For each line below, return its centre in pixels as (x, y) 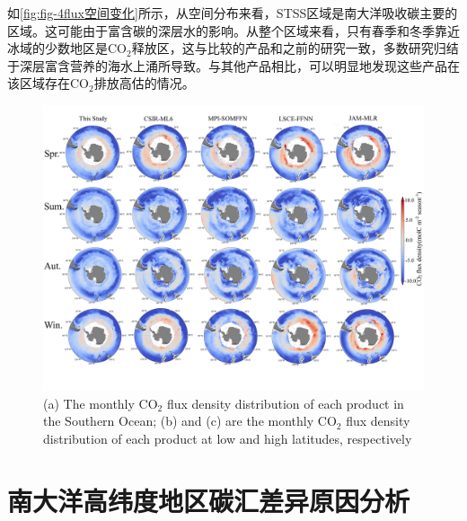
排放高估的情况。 (144, 83)
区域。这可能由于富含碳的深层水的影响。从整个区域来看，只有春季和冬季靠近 (233, 30)
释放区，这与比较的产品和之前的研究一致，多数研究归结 (295, 48)
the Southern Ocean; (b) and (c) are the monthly (179, 421)
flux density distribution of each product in (285, 403)
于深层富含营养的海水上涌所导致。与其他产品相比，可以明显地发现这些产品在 (233, 65)
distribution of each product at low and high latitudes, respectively (228, 438)
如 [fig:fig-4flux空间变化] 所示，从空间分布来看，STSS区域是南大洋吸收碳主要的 (233, 13)
